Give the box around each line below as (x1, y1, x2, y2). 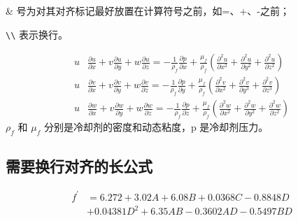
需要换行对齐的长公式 (6, 155, 152, 176)
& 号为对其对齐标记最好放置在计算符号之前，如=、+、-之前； (6, 3, 290, 17)
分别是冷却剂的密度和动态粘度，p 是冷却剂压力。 (43, 120, 269, 134)
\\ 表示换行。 (6, 27, 68, 41)
